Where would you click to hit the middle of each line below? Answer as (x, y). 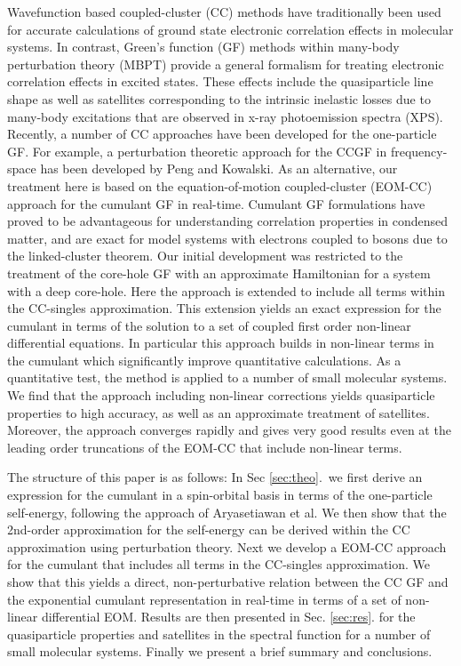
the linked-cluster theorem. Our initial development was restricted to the (205, 256)
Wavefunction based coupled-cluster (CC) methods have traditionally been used (224, 12)
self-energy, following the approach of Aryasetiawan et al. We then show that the (227, 512)
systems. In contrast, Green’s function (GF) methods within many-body (203, 47)
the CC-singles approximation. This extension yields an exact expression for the (224, 308)
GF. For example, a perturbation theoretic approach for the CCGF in (197, 151)
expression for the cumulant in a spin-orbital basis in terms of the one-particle (220, 495)
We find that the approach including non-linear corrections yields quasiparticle (221, 395)
